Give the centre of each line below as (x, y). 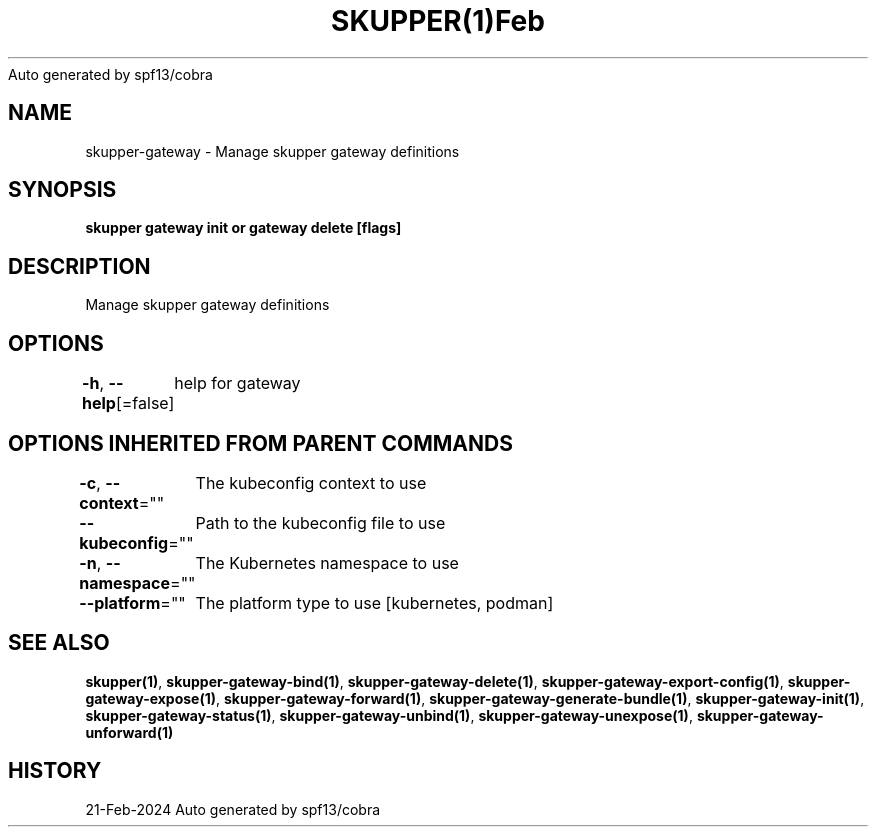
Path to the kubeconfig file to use (320, 522)
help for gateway (237, 383)
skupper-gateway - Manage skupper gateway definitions (272, 151)
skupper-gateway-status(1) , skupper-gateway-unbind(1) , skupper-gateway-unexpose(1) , (389, 715)
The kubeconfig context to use (311, 482)
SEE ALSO (59, 643)
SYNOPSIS (62, 190)
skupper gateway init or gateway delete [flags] (243, 228)
